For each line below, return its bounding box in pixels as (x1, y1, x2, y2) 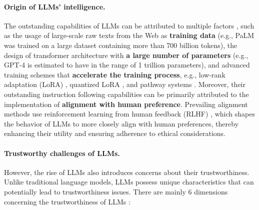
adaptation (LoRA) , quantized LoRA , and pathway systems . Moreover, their (4, 79, 245, 89)
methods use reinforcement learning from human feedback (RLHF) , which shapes (4, 108, 255, 119)
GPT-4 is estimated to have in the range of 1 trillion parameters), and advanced (4, 59, 250, 70)
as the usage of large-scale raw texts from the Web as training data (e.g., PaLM (4, 30, 254, 40)
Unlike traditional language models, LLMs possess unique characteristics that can (4, 176, 254, 187)
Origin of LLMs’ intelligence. (4, 1, 105, 11)
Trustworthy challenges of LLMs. (4, 147, 120, 158)
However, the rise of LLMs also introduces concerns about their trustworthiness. (4, 166, 249, 177)
